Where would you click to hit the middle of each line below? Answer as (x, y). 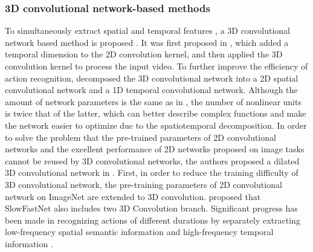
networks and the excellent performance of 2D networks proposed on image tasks (155, 149)
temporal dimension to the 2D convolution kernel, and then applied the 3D (144, 54)
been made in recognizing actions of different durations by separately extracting (153, 220)
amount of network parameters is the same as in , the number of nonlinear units (153, 101)
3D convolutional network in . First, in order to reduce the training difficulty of (152, 173)
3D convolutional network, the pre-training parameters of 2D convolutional (144, 184)
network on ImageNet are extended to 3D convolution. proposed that (133, 196)
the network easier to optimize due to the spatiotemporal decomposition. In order (156, 125)
